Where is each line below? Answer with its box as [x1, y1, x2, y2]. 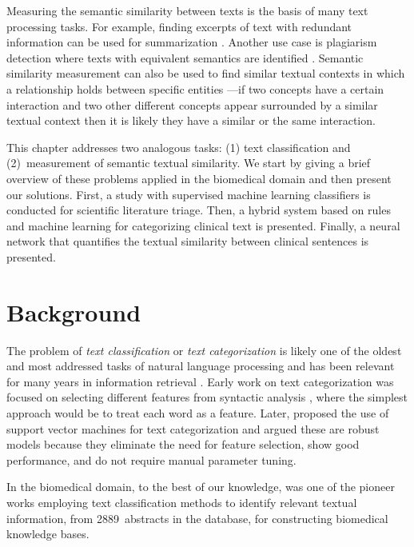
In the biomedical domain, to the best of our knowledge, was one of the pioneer [6, 478, 395, 495]
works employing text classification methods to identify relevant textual [6, 493, 357, 510]
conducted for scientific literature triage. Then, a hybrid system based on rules [6, 202, 391, 218]
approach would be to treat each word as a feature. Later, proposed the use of [6, 405, 389, 421]
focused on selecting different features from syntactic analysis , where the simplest [6, 389, 408, 405]
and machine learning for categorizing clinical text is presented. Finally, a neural [6, 217, 400, 234]
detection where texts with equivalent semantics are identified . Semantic [6, 49, 364, 66]
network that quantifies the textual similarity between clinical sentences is [6, 233, 369, 250]
